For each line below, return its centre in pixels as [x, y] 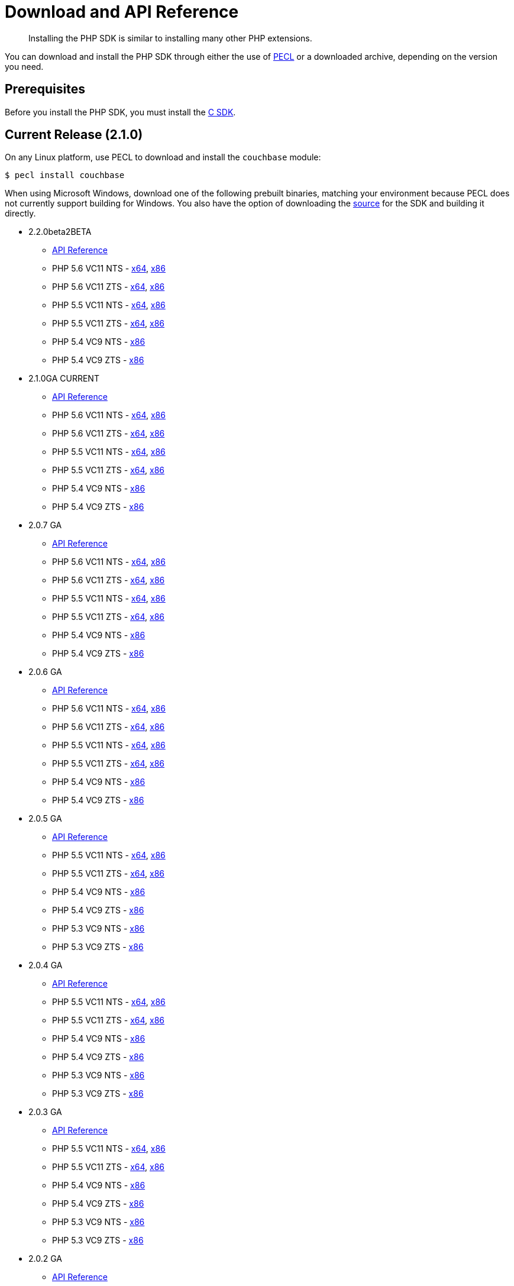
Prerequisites [45, 89]
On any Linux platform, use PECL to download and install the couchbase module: [163, 157]
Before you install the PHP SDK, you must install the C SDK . [120, 112]
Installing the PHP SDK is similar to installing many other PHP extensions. [170, 38]
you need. [24, 66]
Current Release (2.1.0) [74, 135]
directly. [20, 214]
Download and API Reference [122, 12]
